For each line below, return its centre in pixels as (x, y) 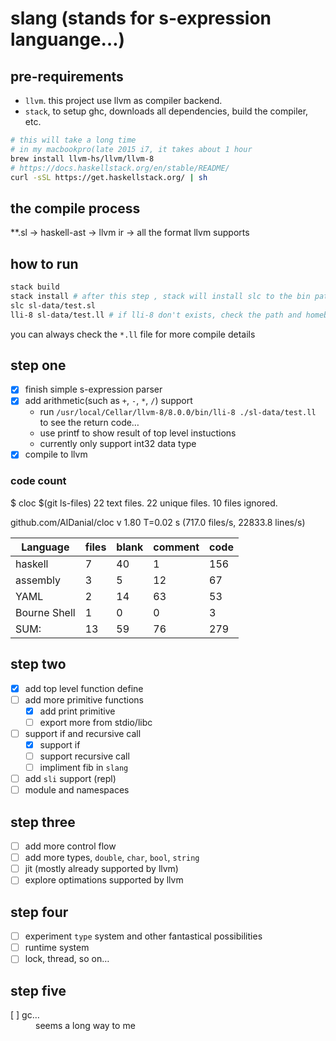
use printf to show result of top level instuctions (138, 433)
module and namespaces (77, 790)
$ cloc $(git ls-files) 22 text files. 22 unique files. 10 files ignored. (144, 503)
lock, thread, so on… (67, 959)
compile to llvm (56, 454)
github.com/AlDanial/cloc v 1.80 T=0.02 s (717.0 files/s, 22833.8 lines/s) (158, 522)
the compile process (75, 208)
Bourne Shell (45, 612)
